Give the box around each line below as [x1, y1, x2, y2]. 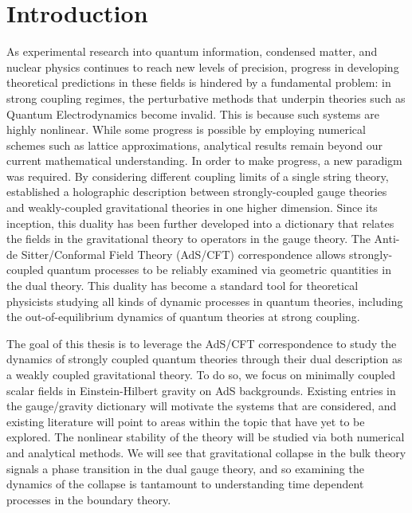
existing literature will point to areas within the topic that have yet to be [6, 413, 365, 429]
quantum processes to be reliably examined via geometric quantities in [47, 261, 392, 278]
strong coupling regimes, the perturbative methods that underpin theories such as [6, 89, 406, 106]
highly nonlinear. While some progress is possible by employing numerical [6, 121, 366, 138]
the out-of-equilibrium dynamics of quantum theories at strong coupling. [6, 308, 360, 325]
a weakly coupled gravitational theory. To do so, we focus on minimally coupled [6, 366, 395, 382]
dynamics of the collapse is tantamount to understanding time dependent [6, 476, 364, 492]
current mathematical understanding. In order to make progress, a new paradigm [6, 152, 402, 169]
